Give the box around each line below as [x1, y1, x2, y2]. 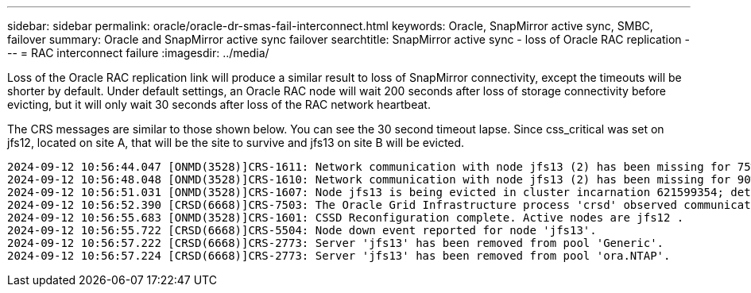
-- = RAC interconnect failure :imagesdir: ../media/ [7, 46, 269, 60]
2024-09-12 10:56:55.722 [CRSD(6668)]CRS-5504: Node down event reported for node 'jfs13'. [7, 224, 597, 237]
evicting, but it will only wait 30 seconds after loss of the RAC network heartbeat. [7, 98, 431, 111]
